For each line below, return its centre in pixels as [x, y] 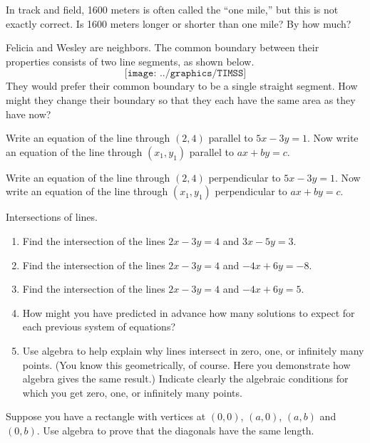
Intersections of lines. [52, 217]
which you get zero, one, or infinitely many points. [132, 392]
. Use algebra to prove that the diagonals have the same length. [175, 430]
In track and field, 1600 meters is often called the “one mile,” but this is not [172, 9]
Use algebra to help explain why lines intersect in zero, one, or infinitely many [193, 350]
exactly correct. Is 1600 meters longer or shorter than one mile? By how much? [179, 23]
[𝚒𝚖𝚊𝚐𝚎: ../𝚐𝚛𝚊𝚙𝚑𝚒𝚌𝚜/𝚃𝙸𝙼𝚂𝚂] [185, 74]
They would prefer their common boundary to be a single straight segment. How [182, 86]
